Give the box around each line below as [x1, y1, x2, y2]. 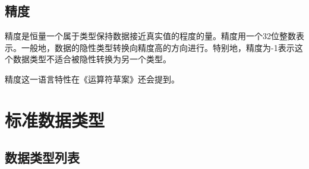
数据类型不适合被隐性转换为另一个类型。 [12, 53, 171, 65]
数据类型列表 [5, 148, 80, 167]
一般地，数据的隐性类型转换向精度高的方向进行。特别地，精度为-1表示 [21, 41, 295, 53]
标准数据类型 [5, 107, 105, 132]
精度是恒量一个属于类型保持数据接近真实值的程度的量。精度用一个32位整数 [5, 30, 296, 42]
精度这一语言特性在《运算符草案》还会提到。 [5, 72, 179, 85]
